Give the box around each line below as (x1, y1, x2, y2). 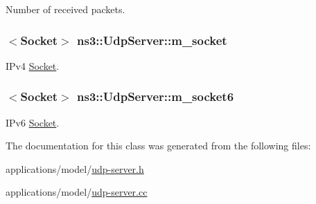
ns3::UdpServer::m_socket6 (77, 88, 234, 105)
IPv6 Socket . (6, 115, 60, 129)
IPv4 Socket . (6, 58, 60, 73)
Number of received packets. (6, 2, 125, 16)
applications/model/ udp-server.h (6, 161, 144, 176)
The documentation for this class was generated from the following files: (6, 138, 311, 153)
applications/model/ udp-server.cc (6, 185, 148, 199)
